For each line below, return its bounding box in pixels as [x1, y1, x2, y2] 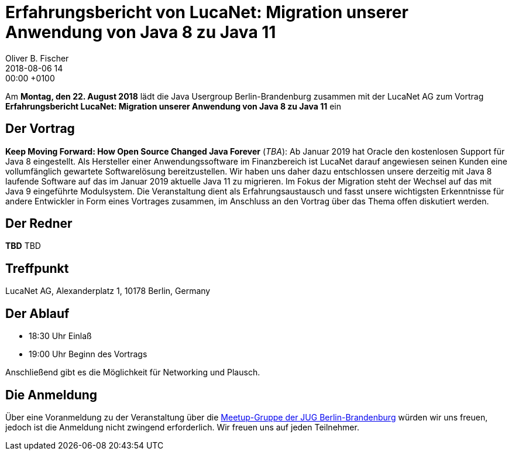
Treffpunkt [5, 261, 69, 276]
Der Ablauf [5, 306, 70, 321]
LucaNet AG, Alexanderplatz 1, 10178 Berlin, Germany [5, 286, 211, 296]
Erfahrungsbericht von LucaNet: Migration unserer [5, 2, 408, 22]
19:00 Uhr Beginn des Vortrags [29, 349, 147, 360]
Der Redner [5, 216, 73, 231]
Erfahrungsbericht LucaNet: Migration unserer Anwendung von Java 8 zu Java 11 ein [5, 101, 341, 111]
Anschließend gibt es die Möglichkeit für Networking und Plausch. [5, 367, 260, 378]
